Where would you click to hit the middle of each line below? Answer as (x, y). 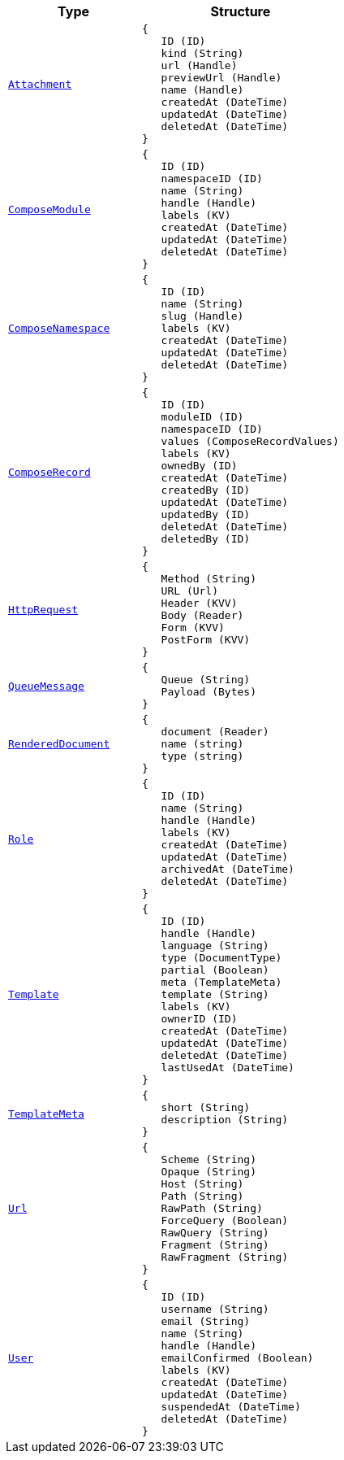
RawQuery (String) (215, 1233)
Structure (241, 11)
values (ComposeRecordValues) (250, 441)
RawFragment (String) (225, 1257)
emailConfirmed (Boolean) (237, 1358)
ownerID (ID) (199, 1019)
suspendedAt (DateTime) (231, 1407)
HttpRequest (43, 609)
